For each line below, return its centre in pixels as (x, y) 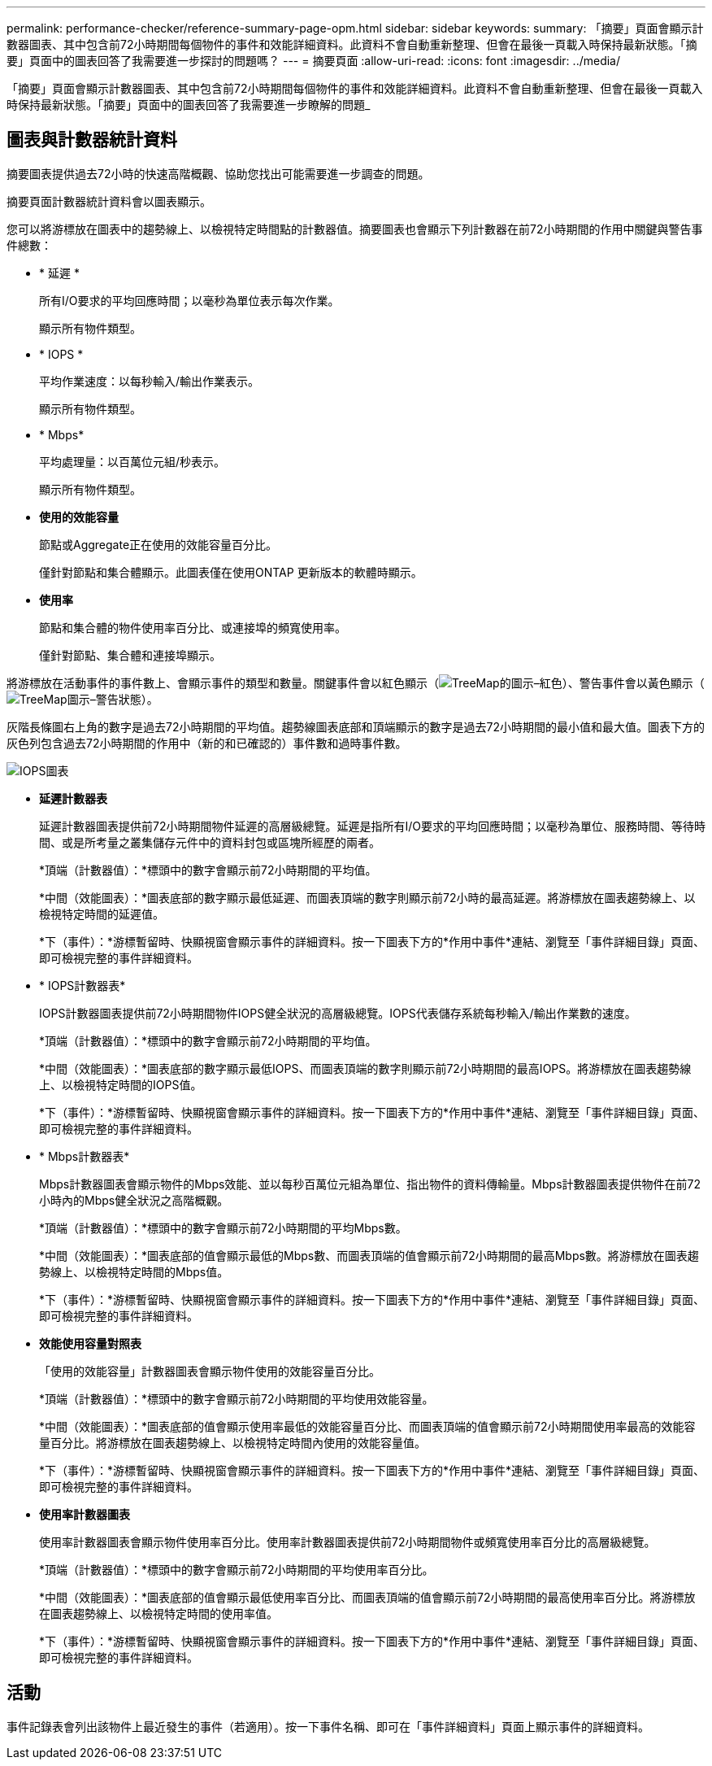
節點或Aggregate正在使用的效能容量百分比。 (158, 544)
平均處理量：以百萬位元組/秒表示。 (132, 461)
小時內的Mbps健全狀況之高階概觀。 (134, 1200)
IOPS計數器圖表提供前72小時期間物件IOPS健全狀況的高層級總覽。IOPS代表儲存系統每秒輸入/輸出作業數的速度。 (338, 1013)
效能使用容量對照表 (90, 1343)
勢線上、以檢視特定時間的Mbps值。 (134, 1271)
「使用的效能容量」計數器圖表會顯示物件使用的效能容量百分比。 (210, 1371)
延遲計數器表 (73, 798)
